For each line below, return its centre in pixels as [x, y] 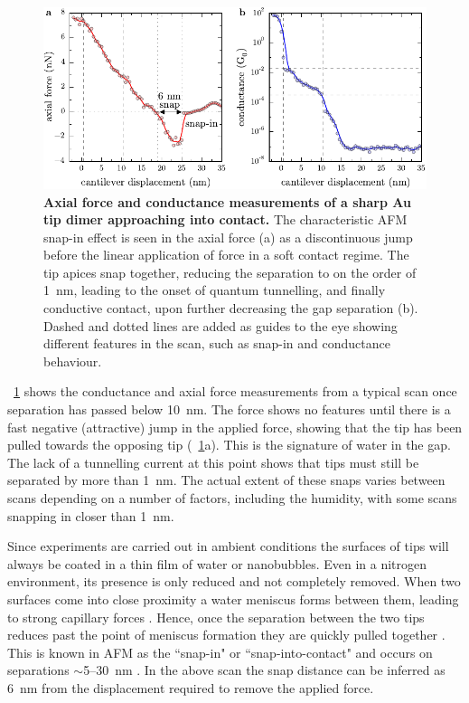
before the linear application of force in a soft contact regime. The [226, 255]
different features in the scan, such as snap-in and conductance [217, 343]
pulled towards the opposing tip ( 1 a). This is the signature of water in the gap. [229, 445]
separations [38, 670]
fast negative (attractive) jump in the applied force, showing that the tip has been [235, 427]
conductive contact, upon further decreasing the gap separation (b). [231, 308]
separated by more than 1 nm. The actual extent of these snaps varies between [226, 480]
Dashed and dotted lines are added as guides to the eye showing [220, 325]
